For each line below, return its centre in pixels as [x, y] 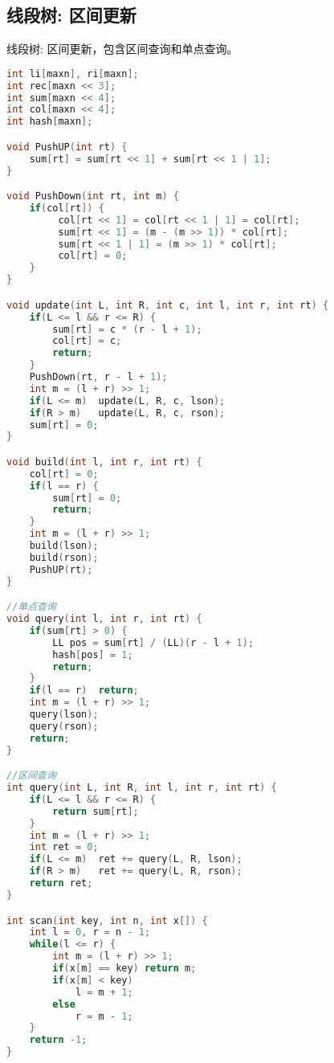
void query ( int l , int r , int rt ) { [104, 619]
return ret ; [61, 883]
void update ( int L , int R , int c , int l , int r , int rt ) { [168, 305]
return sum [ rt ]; [96, 811]
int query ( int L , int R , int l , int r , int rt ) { [142, 788]
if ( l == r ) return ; [84, 691]
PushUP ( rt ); [61, 569]
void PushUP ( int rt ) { [67, 147]
